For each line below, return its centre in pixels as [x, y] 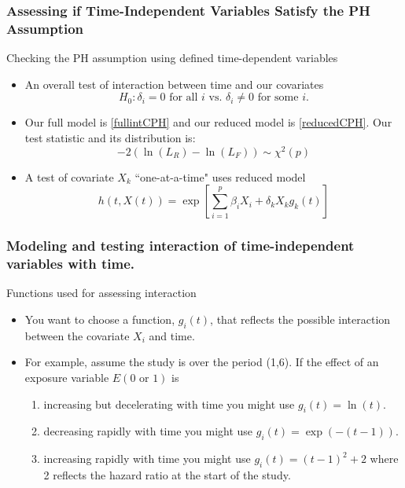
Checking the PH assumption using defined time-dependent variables [172, 58]
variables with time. [71, 264]
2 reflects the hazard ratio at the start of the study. [167, 474]
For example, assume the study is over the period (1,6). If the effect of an [202, 362]
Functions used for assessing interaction [101, 293]
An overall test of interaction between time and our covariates [174, 84]
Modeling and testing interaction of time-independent [180, 246]
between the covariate [77, 335]
